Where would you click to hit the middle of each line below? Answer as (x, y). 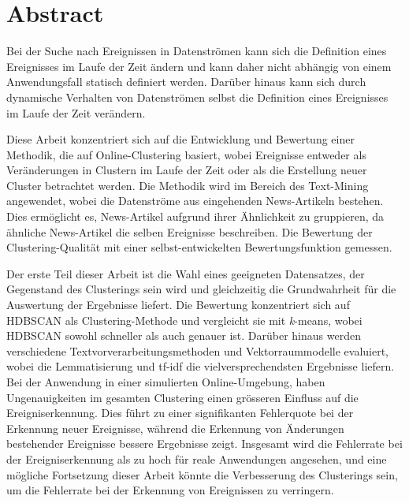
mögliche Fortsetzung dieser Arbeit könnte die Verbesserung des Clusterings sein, (202, 474)
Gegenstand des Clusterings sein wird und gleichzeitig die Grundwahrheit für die (201, 289)
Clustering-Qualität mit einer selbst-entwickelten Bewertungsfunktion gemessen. (199, 247)
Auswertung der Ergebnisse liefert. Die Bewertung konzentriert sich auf (178, 305)
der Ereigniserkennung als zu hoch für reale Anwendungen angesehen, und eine (197, 458)
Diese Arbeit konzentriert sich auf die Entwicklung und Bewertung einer (180, 139)
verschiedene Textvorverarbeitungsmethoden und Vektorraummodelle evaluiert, (198, 350)
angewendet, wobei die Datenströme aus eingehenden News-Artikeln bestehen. (195, 201)
